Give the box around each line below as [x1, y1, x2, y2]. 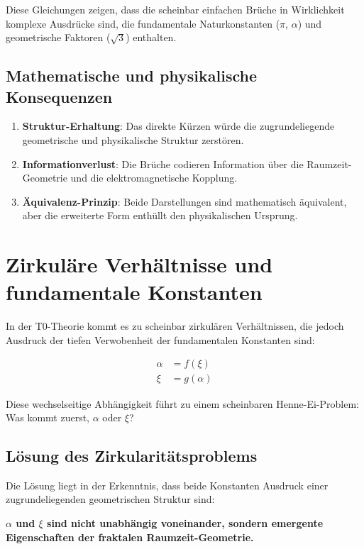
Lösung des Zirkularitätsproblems [6, 445, 258, 467]
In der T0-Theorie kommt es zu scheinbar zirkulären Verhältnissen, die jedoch [6, 318, 344, 333]
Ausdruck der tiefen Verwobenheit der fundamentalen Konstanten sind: [6, 332, 315, 347]
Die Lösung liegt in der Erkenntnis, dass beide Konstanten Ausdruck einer [6, 477, 329, 492]
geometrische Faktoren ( [6, 30, 111, 45]
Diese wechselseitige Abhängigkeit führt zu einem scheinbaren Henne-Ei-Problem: [6, 396, 359, 411]
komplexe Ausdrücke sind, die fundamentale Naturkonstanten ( [6, 16, 280, 30]
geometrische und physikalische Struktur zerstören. [22, 132, 244, 147]
